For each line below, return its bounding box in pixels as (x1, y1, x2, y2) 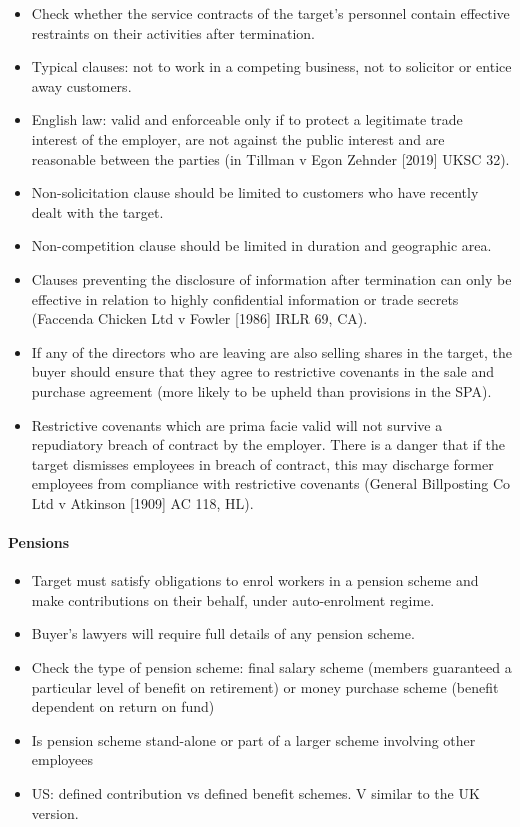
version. (31, 802, 79, 823)
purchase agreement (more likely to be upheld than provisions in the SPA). (31, 380, 492, 401)
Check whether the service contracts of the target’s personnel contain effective (31, 3, 510, 23)
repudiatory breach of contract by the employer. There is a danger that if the (31, 434, 506, 455)
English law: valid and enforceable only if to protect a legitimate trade (31, 109, 463, 130)
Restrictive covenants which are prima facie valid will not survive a (31, 414, 443, 435)
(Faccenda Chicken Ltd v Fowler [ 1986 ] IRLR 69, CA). (31, 308, 368, 329)
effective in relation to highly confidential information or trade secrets (31, 288, 459, 309)
